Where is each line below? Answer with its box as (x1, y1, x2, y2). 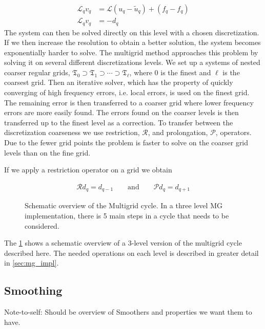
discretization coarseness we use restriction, (4, 127, 140, 138)
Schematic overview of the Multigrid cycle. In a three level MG (25, 200, 222, 211)
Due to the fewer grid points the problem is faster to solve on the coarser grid (4, 137, 249, 148)
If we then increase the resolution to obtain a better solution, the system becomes (4, 37, 261, 48)
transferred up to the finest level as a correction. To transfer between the (4, 117, 233, 127)
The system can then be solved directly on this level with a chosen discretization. (4, 27, 259, 37)
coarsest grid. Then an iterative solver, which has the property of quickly (4, 77, 233, 87)
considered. (25, 220, 59, 231)
